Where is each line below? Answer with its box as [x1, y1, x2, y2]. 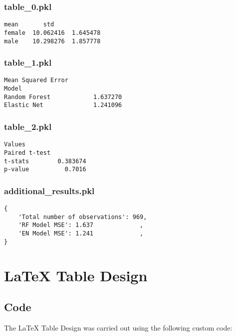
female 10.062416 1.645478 [4, 29, 101, 36]
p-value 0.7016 [4, 166, 86, 173]
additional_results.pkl [4, 184, 95, 197]
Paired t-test [4, 149, 51, 156]
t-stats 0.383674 [4, 157, 86, 165]
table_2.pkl [4, 120, 52, 132]
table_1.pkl [4, 56, 52, 69]
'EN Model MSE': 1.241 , [18, 230, 144, 237]
